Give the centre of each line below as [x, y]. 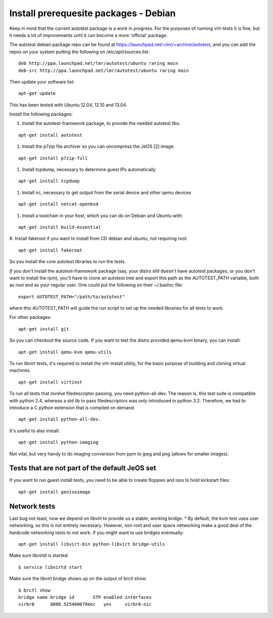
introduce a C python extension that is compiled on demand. [72, 408]
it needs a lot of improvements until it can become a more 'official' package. [88, 35]
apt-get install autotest [51, 135]
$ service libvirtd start [51, 567]
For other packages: [30, 317]
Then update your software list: [42, 81]
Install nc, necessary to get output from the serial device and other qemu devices [107, 192]
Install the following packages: [41, 114]
